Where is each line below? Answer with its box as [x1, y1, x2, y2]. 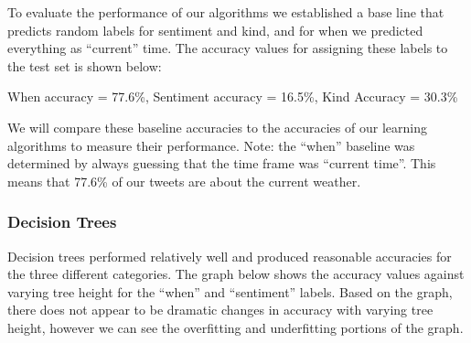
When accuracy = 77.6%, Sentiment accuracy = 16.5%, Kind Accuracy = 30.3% [7, 87, 458, 106]
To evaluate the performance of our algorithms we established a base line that [7, 3, 444, 21]
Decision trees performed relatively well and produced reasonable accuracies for [7, 246, 452, 265]
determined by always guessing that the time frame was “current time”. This [7, 154, 436, 173]
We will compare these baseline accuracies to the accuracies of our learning [7, 117, 427, 136]
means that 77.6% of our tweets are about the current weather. [7, 171, 361, 190]
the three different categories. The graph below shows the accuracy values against [7, 264, 465, 284]
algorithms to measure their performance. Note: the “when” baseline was [7, 135, 415, 155]
